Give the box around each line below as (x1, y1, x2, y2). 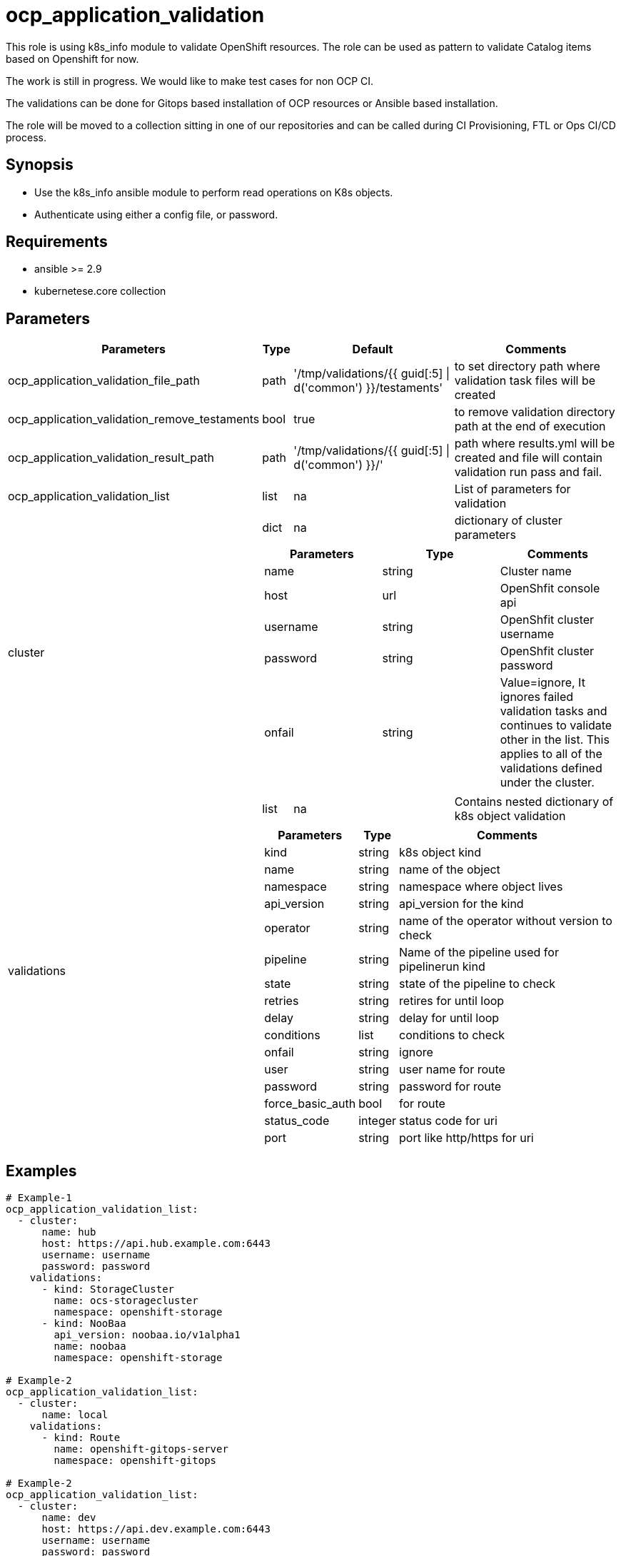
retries (264, 994, 299, 1009)
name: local (41, 1409, 108, 1421)
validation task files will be (454, 373, 596, 388)
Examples (6, 1161, 77, 1180)
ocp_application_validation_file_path (8, 373, 200, 388)
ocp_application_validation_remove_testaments (8, 412, 260, 427)
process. (6, 131, 46, 143)
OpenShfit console (500, 581, 600, 596)
